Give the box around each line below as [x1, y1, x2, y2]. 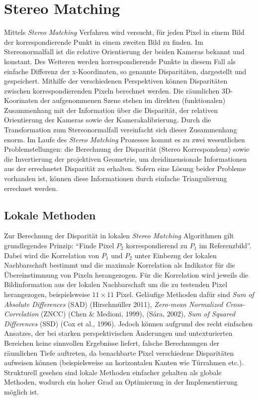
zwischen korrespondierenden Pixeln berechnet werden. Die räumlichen [4, 85, 220, 96]
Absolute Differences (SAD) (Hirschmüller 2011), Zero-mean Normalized [4, 299, 223, 309]
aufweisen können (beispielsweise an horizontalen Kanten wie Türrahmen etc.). [4, 357, 244, 368]
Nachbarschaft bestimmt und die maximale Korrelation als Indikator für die [4, 260, 235, 270]
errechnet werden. [4, 183, 58, 193]
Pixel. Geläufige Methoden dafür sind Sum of [116, 289, 254, 299]
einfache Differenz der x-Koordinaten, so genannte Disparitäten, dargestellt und [4, 66, 247, 76]
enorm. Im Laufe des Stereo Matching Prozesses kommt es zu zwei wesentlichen [4, 134, 245, 144]
